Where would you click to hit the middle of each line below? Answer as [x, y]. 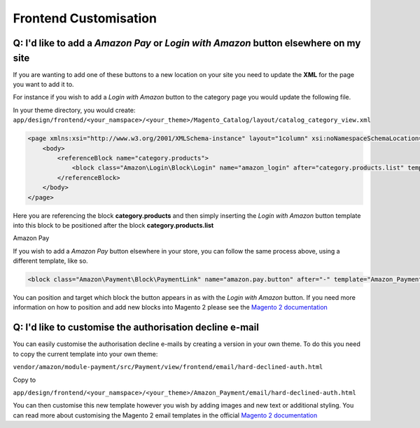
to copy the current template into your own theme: [85, 354]
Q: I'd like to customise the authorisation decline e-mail [136, 327]
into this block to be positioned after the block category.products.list [113, 225]
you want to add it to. [43, 85]
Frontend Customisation [85, 18]
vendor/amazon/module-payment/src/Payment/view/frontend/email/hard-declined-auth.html [168, 367]
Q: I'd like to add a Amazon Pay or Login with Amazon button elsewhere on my [187, 43]
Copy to [24, 380]
